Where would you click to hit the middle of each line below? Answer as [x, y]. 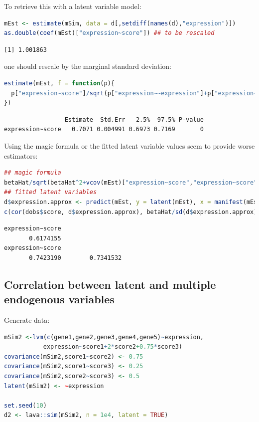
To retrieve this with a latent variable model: [73, 6]
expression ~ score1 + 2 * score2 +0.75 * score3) [113, 347]
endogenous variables [59, 299]
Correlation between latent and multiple [110, 284]
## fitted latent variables [51, 192]
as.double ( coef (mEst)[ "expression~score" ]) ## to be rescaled [109, 33]
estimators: [21, 155]
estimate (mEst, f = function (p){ [59, 83]
